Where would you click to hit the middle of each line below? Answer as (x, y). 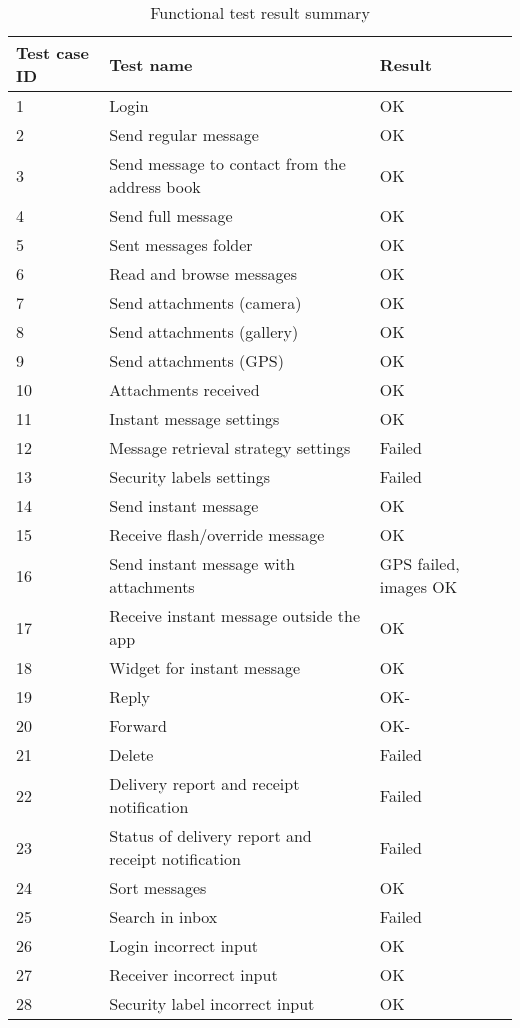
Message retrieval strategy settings (230, 447)
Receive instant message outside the (234, 615)
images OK (418, 586)
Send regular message (184, 134)
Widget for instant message (205, 667)
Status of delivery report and (210, 835)
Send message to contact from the (227, 163)
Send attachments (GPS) (196, 360)
